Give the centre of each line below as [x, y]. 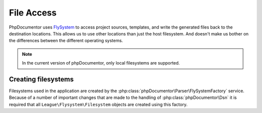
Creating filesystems [41, 79]
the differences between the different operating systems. [66, 41]
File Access [33, 13]
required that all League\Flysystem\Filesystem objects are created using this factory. [98, 104]
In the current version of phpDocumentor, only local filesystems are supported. [101, 63]
